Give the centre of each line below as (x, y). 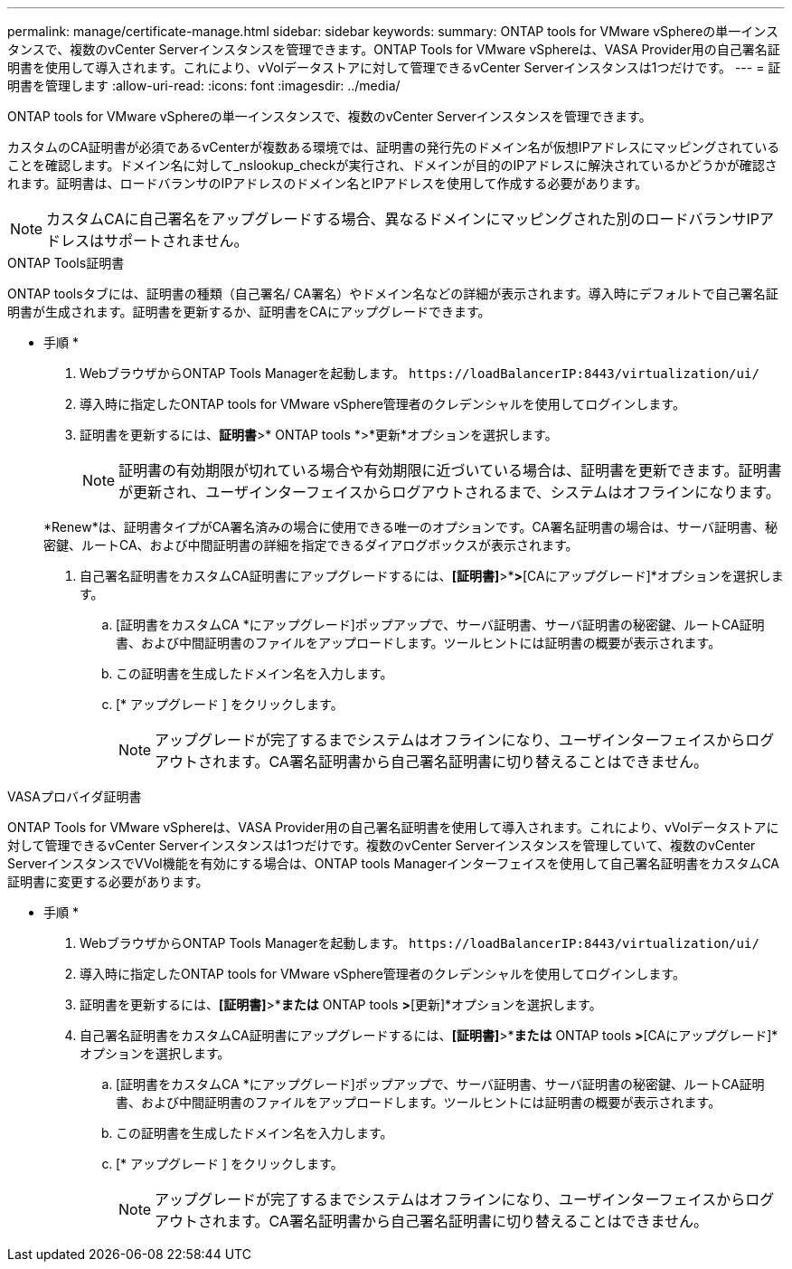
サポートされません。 (176, 241)
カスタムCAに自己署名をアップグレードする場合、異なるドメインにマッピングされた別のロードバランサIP (403, 219)
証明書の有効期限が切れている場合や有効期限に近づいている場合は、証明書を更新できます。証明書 (450, 470)
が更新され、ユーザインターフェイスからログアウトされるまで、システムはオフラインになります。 (449, 492)
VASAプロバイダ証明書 (75, 796)
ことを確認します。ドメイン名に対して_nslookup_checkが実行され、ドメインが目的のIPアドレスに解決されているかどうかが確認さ (392, 165)
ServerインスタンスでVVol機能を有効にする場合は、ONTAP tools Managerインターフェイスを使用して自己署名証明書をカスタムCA (394, 863)
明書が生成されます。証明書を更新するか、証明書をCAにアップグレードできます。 (249, 312)
